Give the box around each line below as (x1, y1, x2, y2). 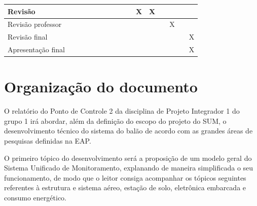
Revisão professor (8, 19, 62, 29)
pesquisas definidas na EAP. (4, 135, 91, 146)
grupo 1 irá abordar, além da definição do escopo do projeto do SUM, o (4, 115, 227, 126)
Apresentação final (8, 44, 65, 55)
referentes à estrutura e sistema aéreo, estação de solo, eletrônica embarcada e (4, 182, 246, 193)
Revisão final (8, 31, 48, 42)
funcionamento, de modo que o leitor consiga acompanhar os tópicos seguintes (4, 172, 246, 183)
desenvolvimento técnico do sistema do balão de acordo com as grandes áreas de (4, 125, 253, 136)
